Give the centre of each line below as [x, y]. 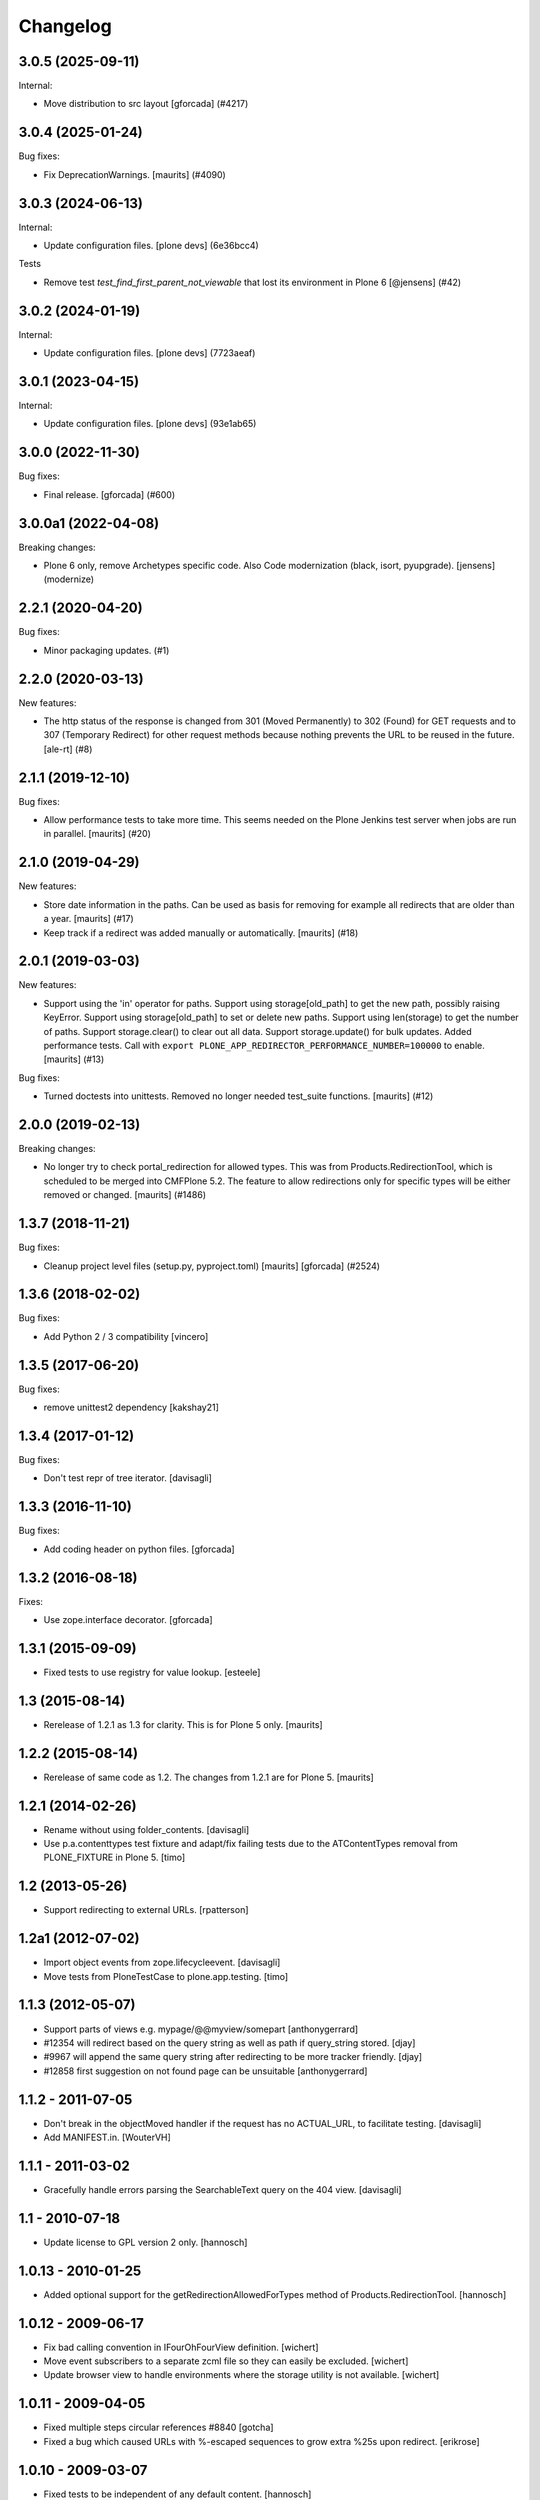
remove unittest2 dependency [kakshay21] [131, 1407]
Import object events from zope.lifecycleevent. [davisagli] [162, 1962]
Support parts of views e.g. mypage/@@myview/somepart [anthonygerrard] [201, 2029]
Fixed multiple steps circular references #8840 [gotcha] [158, 2427]
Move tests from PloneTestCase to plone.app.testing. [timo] [166, 1976]
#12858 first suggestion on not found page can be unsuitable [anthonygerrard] [205, 2071]
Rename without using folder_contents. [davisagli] [146, 1829]
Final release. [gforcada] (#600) [109, 494]
